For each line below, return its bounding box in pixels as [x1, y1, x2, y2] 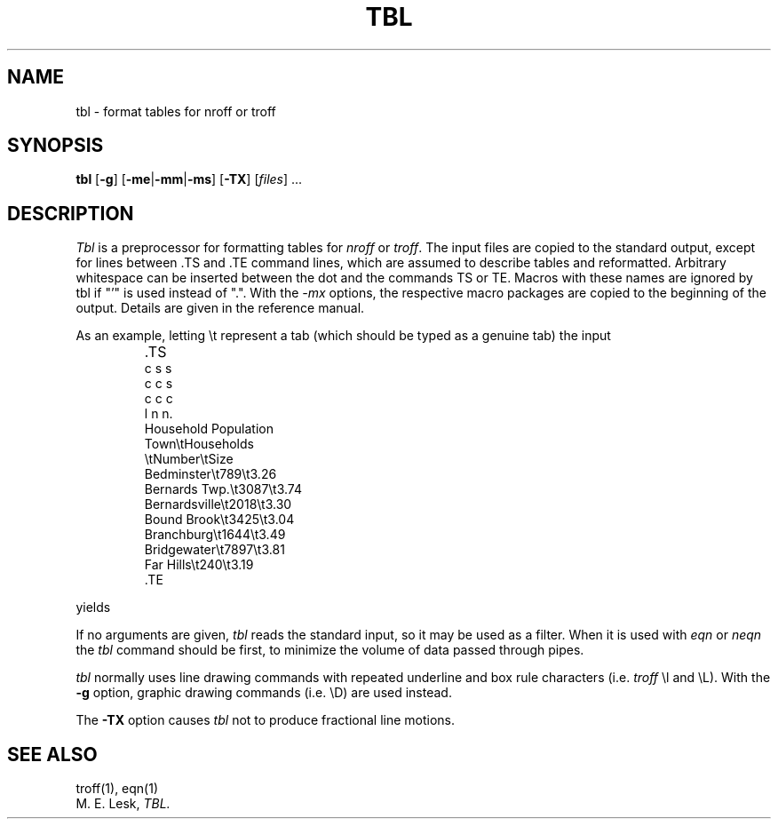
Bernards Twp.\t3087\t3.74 [144, 481, 302, 497]
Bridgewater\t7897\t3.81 [144, 542, 285, 558]
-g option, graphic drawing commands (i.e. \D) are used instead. [75, 685, 452, 701]
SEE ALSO [7, 743, 98, 766]
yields [75, 600, 111, 616]
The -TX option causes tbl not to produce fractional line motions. [75, 712, 456, 728]
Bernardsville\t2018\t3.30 [144, 496, 292, 512]
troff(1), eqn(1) [75, 781, 159, 797]
